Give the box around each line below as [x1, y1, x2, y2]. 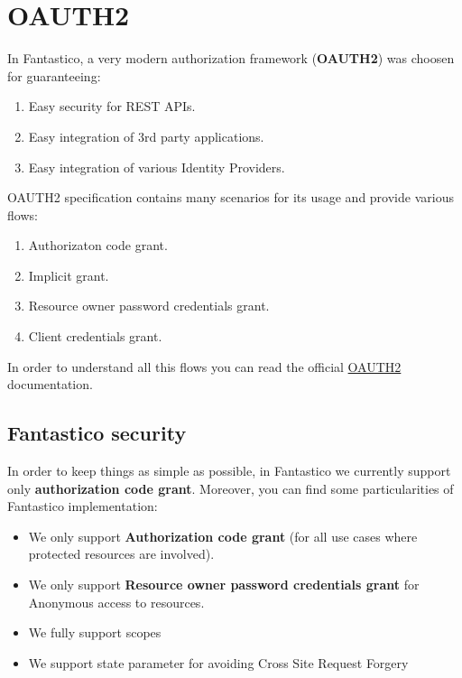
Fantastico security [7, 419, 187, 447]
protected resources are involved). [28, 544, 215, 563]
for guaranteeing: [7, 66, 101, 85]
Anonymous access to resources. [28, 592, 205, 611]
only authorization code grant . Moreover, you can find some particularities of [7, 478, 454, 497]
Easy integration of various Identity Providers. [28, 157, 285, 176]
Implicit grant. [28, 265, 109, 284]
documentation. [7, 375, 93, 394]
